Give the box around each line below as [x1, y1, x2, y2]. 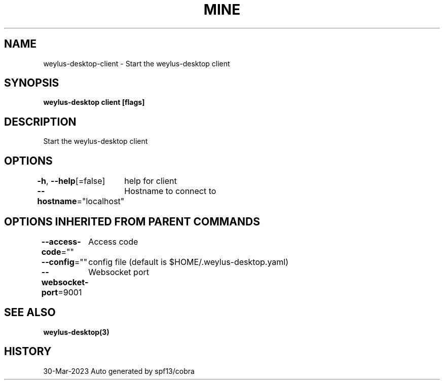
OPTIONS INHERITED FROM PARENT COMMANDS [4, 215, 260, 228]
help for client [124, 176, 177, 186]
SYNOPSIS [4, 76, 59, 90]
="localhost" [77, 196, 125, 207]
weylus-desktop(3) [43, 327, 109, 336]
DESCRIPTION [4, 115, 77, 128]
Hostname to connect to [124, 186, 216, 197]
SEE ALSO [4, 306, 56, 319]
